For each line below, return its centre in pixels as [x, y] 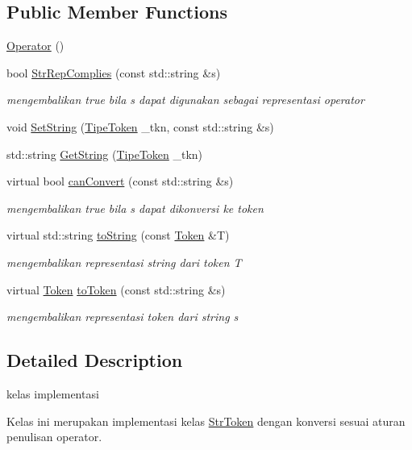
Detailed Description [95, 360]
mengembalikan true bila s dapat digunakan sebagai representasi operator [185, 100]
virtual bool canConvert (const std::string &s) [120, 181]
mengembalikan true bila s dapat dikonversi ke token [135, 208]
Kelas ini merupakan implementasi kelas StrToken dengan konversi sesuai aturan [206, 421]
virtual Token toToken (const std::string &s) [116, 289]
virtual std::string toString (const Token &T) [118, 235]
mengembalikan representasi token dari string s [123, 317]
